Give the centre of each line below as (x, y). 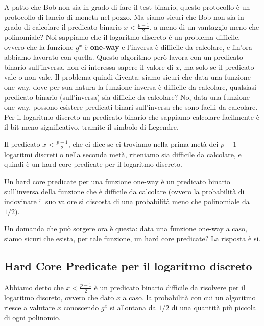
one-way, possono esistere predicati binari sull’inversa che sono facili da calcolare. (131, 107)
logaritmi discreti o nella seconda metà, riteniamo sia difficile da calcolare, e (123, 154)
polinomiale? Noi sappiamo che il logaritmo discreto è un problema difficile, (122, 37)
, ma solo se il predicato (217, 67)
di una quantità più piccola (214, 307)
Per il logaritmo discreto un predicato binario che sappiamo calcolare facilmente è (132, 117)
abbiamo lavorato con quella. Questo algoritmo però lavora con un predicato (124, 57)
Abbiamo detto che (34, 287)
